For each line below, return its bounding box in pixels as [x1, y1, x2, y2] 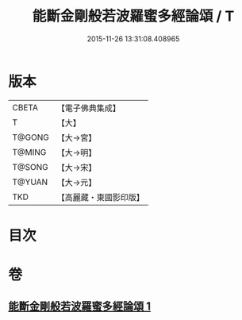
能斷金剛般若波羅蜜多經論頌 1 [8, 299, 152, 314]
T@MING [12, 146, 47, 157]
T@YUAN [12, 176, 48, 187]
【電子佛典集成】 [56, 102, 121, 114]
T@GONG [12, 132, 49, 143]
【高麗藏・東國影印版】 [56, 191, 144, 202]
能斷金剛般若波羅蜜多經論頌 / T [32, 7, 235, 25]
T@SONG [12, 161, 49, 172]
